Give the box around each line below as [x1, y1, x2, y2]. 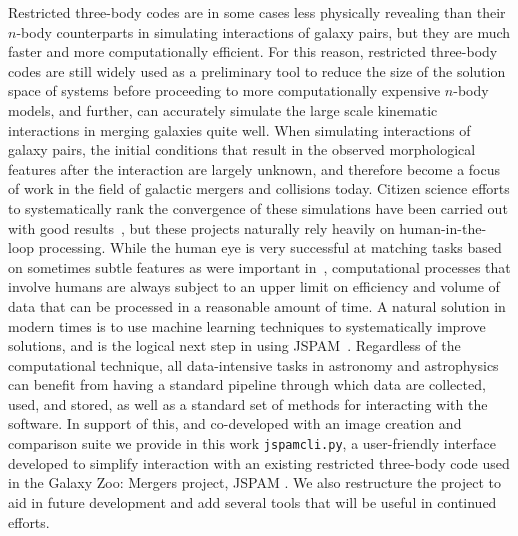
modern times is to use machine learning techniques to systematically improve [8, 315, 486, 336]
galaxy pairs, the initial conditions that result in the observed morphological [8, 139, 476, 160]
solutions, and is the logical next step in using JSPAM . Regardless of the [8, 335, 461, 356]
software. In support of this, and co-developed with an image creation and [8, 413, 462, 434]
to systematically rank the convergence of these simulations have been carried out [8, 197, 508, 218]
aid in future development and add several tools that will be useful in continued [8, 491, 497, 512]
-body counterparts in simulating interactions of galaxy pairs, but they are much [16, 21, 511, 42]
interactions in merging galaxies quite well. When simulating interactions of [8, 119, 471, 140]
